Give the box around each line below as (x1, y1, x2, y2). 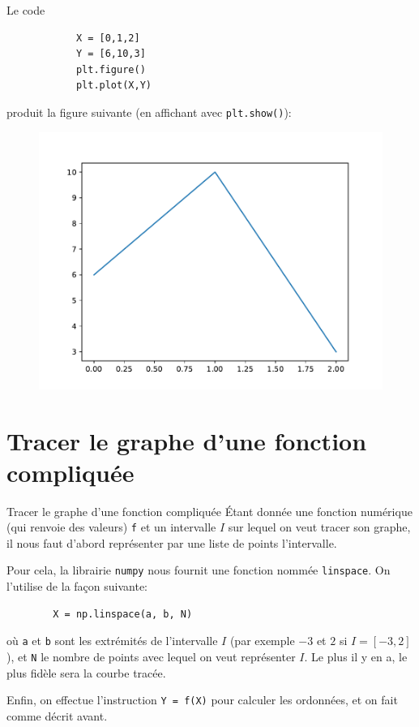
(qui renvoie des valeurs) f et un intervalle (6, 518, 216, 536)
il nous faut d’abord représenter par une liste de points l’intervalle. (6, 534, 337, 551)
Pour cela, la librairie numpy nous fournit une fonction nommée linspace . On (6, 561, 391, 579)
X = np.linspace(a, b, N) (53, 608, 193, 620)
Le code (6, 2, 45, 18)
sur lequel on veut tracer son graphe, (228, 518, 411, 536)
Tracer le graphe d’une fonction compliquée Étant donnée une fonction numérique (6, 502, 413, 519)
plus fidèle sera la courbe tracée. (6, 664, 166, 681)
